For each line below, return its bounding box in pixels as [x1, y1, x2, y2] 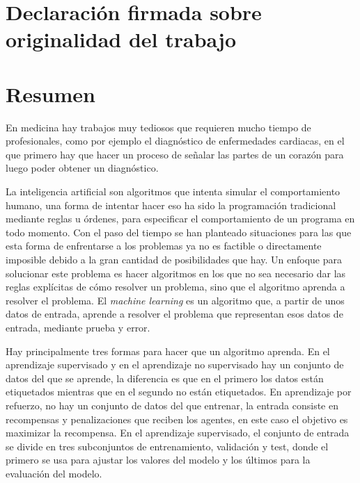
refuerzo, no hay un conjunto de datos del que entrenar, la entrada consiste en [6, 398, 338, 412]
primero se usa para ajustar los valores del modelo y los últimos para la [6, 452, 311, 467]
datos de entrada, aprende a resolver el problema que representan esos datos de [6, 306, 343, 321]
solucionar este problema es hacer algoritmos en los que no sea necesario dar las [6, 265, 346, 280]
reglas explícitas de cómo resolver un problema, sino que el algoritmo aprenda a [6, 279, 345, 294]
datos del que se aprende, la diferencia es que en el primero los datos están [6, 370, 324, 385]
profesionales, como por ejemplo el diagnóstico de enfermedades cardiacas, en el [6, 133, 345, 148]
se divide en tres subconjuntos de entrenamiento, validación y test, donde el [6, 439, 329, 453]
